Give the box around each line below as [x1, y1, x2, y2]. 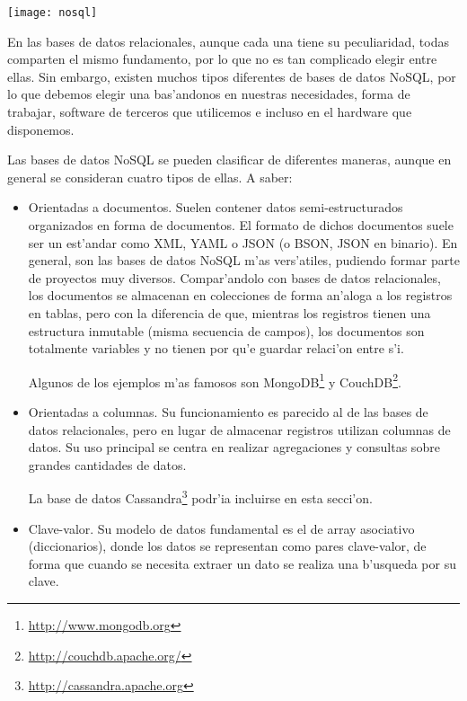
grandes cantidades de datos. [28, 455, 187, 474]
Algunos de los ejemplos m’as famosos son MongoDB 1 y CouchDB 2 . [28, 369, 401, 391]
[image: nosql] [7, 6, 98, 19]
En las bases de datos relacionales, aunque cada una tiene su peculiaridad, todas [7, 31, 449, 50]
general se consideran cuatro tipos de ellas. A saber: [7, 167, 293, 186]
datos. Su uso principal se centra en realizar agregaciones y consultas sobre [28, 438, 440, 457]
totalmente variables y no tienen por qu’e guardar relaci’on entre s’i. [28, 339, 404, 358]
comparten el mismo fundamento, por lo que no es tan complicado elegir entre [7, 49, 437, 68]
